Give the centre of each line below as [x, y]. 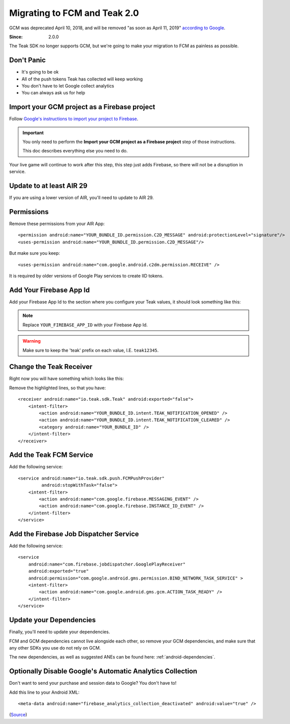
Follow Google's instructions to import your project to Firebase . [74, 119]
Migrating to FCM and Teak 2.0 [74, 13]
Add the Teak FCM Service [51, 455]
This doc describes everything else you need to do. [75, 151]
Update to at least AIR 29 [48, 186]
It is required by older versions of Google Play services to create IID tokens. [86, 276]
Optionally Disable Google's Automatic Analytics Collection [103, 671]
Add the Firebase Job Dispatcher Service [74, 534]
